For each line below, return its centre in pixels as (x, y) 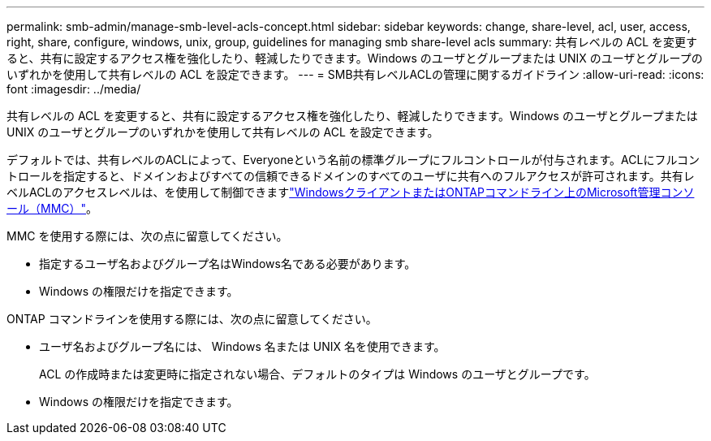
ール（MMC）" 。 (52, 208)
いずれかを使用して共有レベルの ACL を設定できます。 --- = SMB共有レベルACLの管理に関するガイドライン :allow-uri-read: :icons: (355, 74)
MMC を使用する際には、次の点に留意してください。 (147, 236)
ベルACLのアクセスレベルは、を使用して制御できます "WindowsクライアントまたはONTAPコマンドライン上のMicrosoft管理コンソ (351, 192)
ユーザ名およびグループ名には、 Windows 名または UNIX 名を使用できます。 (242, 346)
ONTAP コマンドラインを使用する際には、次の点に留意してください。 (192, 319)
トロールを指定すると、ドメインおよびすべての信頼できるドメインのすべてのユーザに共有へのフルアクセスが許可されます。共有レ (351, 176)
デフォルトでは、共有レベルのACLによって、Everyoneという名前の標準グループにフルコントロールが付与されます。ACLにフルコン (353, 160)
